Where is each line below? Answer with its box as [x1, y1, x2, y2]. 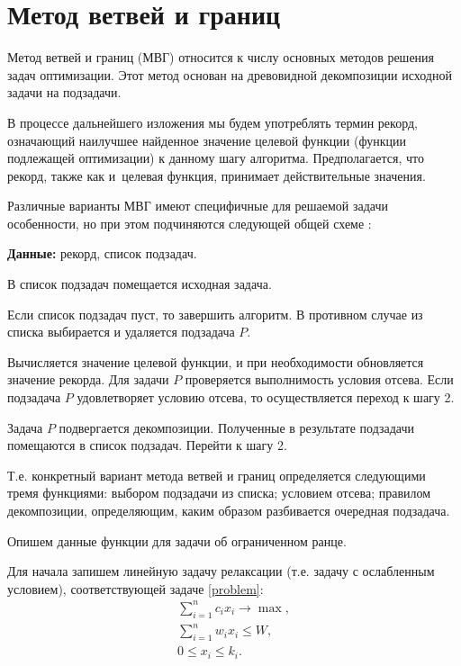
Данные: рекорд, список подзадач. [7, 244, 197, 263]
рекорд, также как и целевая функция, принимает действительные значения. [7, 166, 426, 184]
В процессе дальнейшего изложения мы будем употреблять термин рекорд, [7, 112, 418, 131]
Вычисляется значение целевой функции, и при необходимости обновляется [7, 352, 424, 371]
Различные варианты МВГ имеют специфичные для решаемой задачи [7, 196, 388, 215]
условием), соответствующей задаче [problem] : [7, 579, 264, 598]
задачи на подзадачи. [7, 83, 122, 102]
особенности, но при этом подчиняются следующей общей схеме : [7, 213, 372, 232]
